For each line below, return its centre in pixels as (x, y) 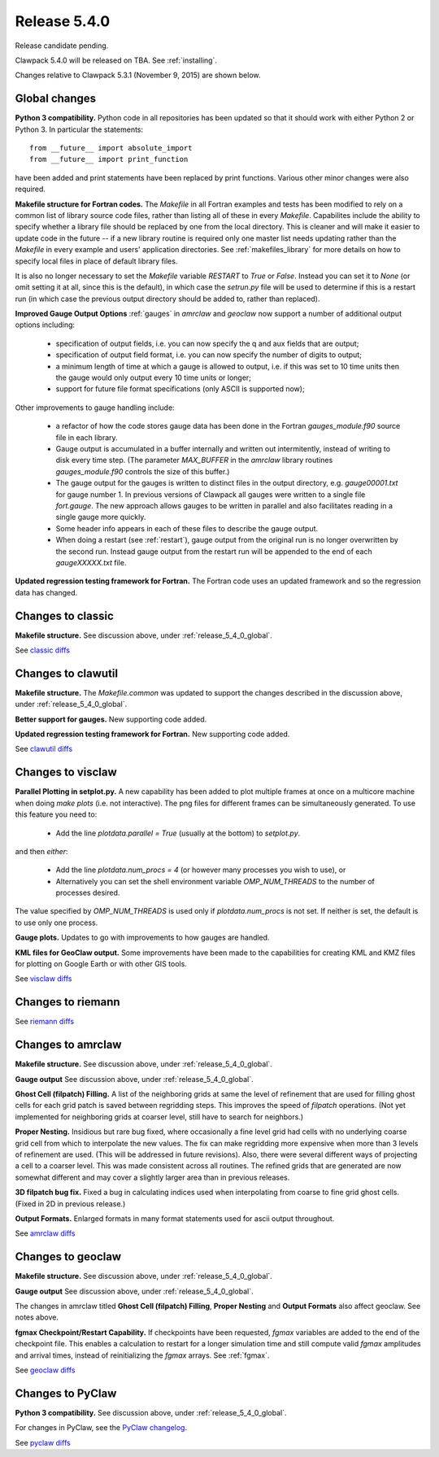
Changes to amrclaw (68, 1045)
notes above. (37, 1317)
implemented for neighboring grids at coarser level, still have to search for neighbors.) (159, 1117)
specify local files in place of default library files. (96, 261)
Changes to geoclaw (68, 1257)
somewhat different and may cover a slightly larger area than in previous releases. (152, 1177)
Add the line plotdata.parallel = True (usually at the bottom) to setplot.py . (178, 833)
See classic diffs (43, 650)
